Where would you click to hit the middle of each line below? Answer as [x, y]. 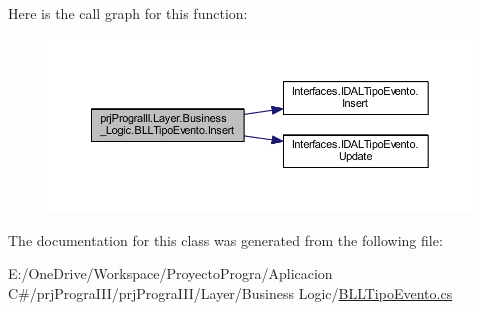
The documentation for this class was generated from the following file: [225, 239]
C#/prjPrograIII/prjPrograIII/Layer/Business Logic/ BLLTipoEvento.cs [230, 292]
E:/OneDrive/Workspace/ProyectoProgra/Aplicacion [170, 273]
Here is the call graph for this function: [128, 13]
